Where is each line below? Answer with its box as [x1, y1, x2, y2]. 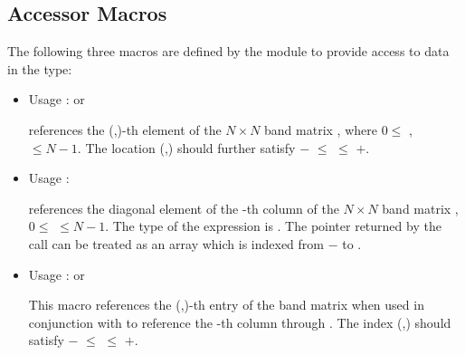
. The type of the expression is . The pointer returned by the [105, 216, 441, 235]
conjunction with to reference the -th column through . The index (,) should [28, 312, 451, 331]
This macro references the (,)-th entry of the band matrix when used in [28, 295, 424, 314]
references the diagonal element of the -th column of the [28, 198, 339, 217]
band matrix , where [264, 120, 377, 139]
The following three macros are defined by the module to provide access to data [7, 42, 450, 61]
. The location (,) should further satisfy [77, 138, 296, 157]
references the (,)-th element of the [28, 120, 222, 139]
